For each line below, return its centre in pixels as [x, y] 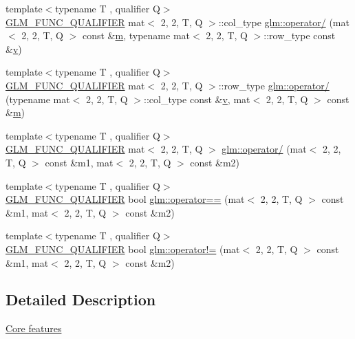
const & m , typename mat [136, 35]
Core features [34, 328]
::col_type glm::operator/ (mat [284, 22]
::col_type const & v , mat [197, 99]
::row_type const [300, 35]
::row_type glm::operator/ [274, 85]
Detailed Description [81, 299]
